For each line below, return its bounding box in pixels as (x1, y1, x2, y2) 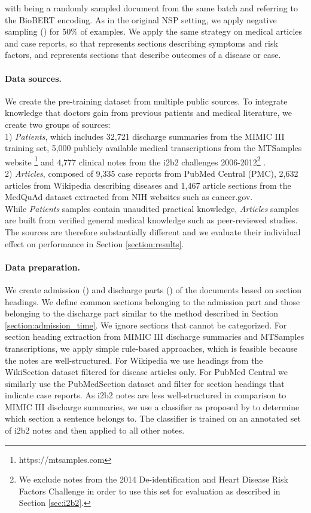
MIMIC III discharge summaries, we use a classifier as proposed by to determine (5, 400, 300, 413)
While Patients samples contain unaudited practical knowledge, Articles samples (5, 202, 299, 214)
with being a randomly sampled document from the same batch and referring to (5, 2, 298, 14)
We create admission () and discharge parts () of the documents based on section (5, 283, 302, 296)
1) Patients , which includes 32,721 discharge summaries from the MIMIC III (5, 130, 285, 142)
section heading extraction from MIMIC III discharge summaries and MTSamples (5, 330, 304, 343)
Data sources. (5, 72, 62, 84)
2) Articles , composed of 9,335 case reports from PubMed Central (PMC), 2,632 (5, 167, 298, 179)
